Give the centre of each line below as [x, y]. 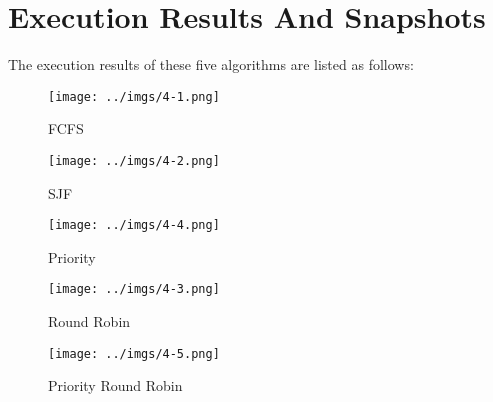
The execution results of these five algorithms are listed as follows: [211, 64]
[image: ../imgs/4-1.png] [134, 96]
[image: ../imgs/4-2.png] [134, 160]
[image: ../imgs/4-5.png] [134, 353]
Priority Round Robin [115, 385]
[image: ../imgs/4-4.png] [134, 225]
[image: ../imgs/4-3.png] [134, 289]
